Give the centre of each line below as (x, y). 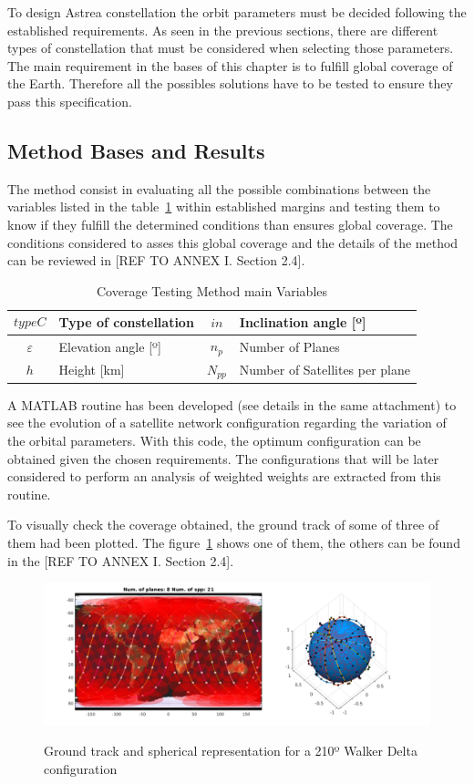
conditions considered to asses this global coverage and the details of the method (233, 242)
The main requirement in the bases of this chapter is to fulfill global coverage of (230, 65)
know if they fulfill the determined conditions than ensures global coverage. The (230, 224)
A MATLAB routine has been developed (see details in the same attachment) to (232, 404)
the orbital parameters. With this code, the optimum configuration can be (214, 441)
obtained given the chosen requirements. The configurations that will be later (223, 458)
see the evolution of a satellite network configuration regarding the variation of (227, 423)
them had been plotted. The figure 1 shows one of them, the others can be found (234, 542)
